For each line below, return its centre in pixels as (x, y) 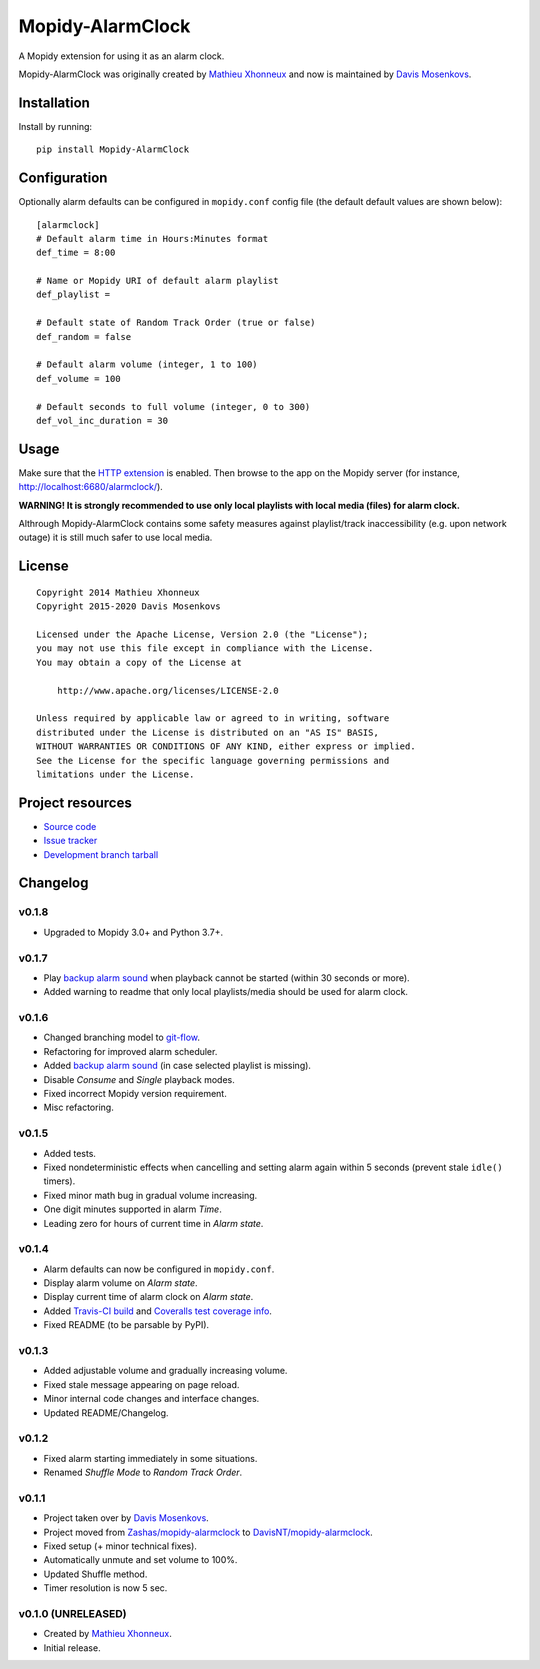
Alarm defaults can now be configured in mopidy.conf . (159, 1269)
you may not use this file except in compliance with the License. (205, 648)
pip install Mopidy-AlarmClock (113, 149)
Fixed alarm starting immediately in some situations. (150, 1458)
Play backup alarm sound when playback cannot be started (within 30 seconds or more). (226, 977)
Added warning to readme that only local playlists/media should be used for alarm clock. (226, 992)
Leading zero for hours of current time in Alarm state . (153, 1223)
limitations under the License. (115, 774)
